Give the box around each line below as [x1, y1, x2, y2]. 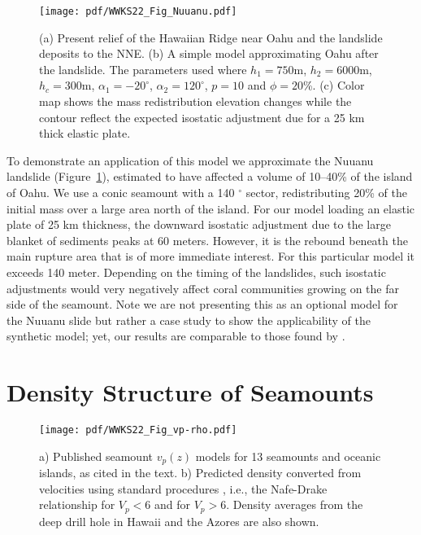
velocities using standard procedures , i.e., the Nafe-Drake [39, 480, 328, 497]
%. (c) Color [302, 77, 365, 94]
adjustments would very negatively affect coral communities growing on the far [7, 279, 399, 296]
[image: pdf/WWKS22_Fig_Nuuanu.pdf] [39, 6, 237, 17]
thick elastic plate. [39, 125, 131, 142]
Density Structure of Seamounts [7, 375, 374, 409]
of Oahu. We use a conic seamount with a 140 [7, 184, 235, 200]
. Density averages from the [226, 496, 363, 513]
